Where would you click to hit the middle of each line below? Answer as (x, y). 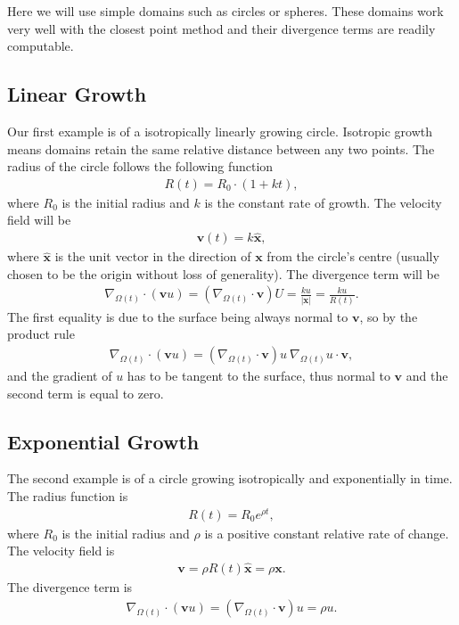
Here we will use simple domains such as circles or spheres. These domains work (225, 11)
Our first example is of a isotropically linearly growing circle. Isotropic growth (220, 131)
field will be (39, 220)
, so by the (389, 316)
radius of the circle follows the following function (140, 166)
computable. (41, 46)
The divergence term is (70, 587)
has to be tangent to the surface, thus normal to (258, 375)
